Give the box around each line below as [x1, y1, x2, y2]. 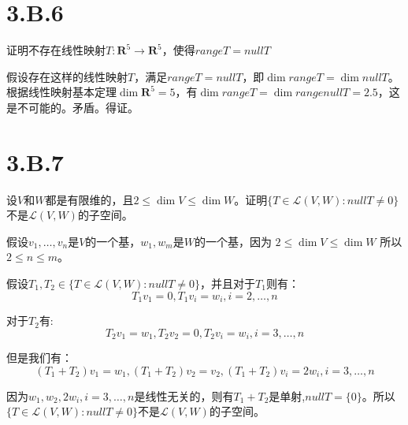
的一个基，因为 [194, 233, 272, 249]
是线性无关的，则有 [134, 387, 234, 404]
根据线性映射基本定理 [6, 84, 117, 100]
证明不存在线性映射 [6, 42, 106, 58]
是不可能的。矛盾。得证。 [6, 99, 139, 115]
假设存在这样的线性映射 [6, 68, 128, 84]
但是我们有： [6, 349, 72, 366]
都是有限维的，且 [45, 191, 134, 207]
